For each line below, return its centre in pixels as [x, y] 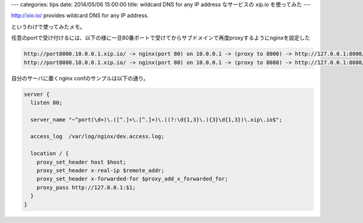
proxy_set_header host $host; [81, 162]
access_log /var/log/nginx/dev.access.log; [97, 137]
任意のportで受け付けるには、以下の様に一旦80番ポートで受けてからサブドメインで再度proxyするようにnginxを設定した [161, 38]
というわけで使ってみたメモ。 [48, 27]
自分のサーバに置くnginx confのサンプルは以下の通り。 [80, 78]
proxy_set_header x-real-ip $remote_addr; [100, 171]
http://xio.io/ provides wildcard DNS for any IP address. [80, 16]
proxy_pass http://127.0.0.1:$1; [86, 187]
